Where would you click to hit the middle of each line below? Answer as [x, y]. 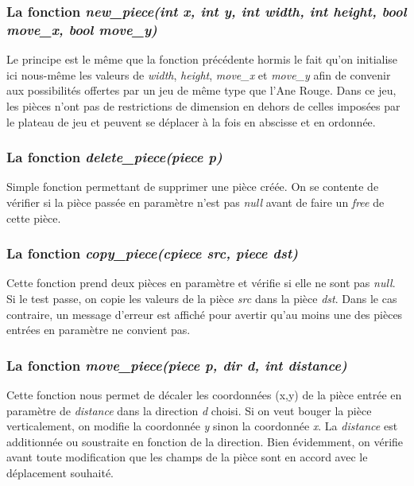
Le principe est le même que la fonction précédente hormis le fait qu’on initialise [202, 59]
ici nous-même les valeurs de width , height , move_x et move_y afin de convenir [199, 74]
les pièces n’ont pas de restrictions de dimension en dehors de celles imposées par [203, 105]
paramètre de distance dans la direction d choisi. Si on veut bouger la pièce [189, 410]
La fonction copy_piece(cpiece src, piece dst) [152, 253]
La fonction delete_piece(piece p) [114, 157]
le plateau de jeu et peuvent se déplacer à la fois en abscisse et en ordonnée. [191, 121]
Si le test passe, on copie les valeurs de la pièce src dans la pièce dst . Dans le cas [202, 298]
